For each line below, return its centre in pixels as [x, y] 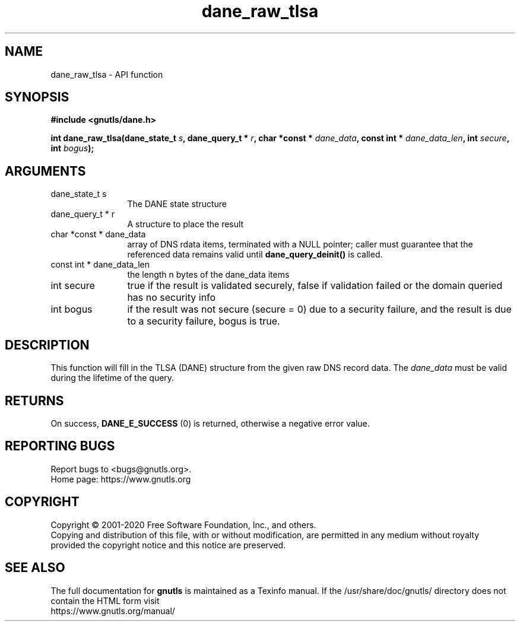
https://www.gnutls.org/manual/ [113, 611]
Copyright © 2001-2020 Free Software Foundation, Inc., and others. [183, 525]
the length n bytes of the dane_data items [208, 275]
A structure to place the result [186, 224]
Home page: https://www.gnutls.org [121, 479]
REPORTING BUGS [60, 446]
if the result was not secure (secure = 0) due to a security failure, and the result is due [319, 309]
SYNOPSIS [37, 97]
